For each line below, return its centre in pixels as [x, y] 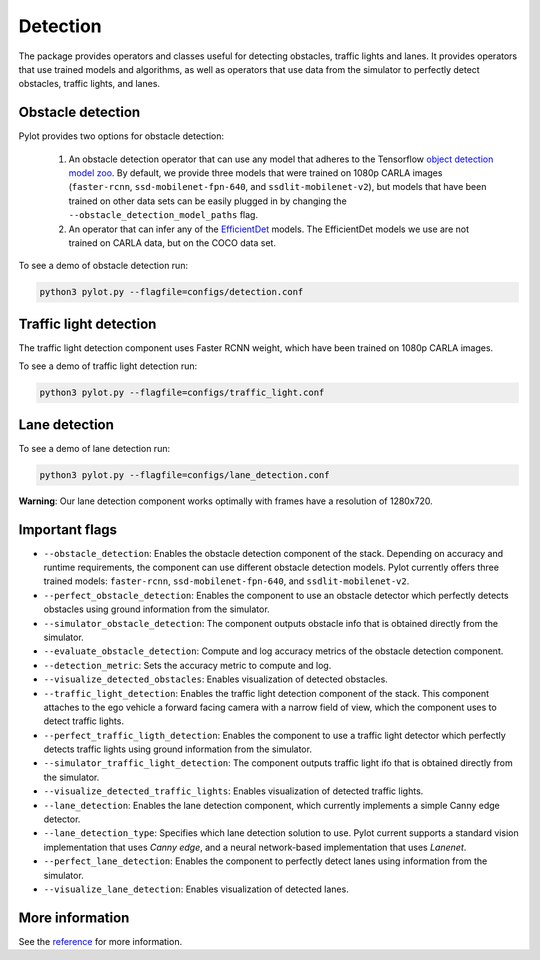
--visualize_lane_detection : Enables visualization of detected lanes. [196, 889]
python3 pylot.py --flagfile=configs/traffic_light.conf [182, 393]
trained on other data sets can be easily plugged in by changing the [207, 201]
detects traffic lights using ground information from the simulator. [177, 749]
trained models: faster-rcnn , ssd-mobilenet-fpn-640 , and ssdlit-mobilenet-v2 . [226, 581]
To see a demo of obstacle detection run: [103, 266]
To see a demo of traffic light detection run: [108, 366]
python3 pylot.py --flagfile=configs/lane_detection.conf [184, 474]
